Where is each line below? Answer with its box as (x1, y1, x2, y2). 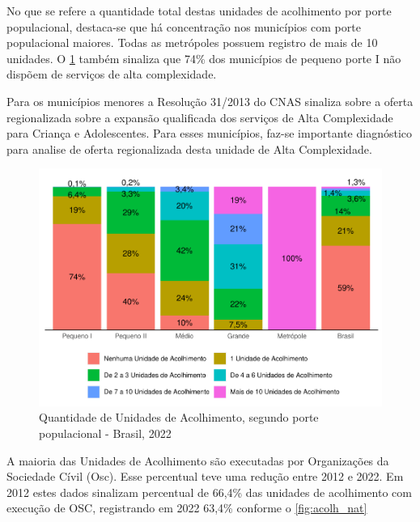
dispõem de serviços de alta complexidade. (6, 66, 217, 83)
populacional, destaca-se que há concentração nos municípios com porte (6, 18, 361, 35)
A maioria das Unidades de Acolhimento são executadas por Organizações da (6, 452, 389, 469)
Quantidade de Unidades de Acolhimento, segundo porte (39, 409, 319, 426)
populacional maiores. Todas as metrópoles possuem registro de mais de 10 (6, 34, 378, 51)
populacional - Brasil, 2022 (39, 425, 172, 442)
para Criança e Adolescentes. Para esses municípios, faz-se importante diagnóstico (6, 125, 413, 142)
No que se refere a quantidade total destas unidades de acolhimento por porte (6, 2, 392, 19)
